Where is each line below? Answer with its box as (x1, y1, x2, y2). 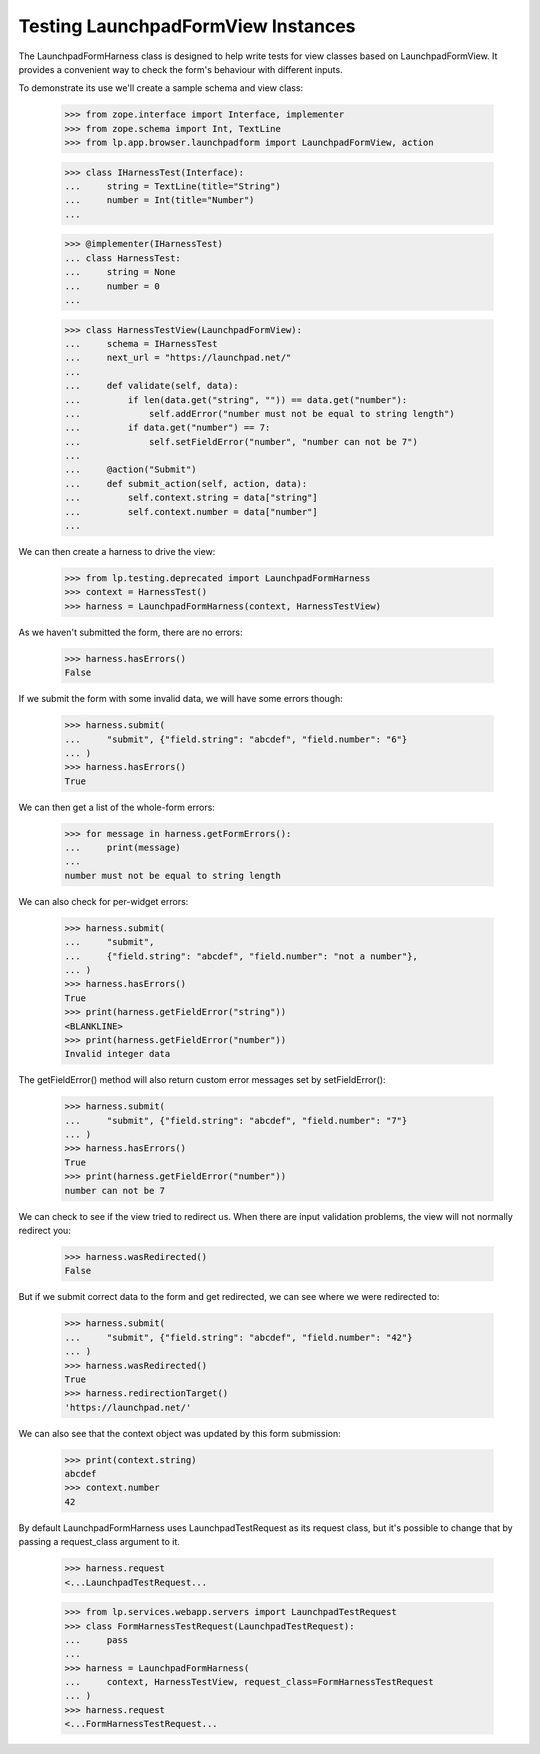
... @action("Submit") (64, 464, 197, 475)
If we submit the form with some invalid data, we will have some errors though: (18, 693, 344, 705)
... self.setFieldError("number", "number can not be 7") (64, 436, 419, 447)
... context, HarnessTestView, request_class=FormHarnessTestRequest (64, 1676, 434, 1688)
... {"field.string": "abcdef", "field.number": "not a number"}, (64, 950, 419, 962)
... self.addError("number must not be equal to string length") (64, 408, 455, 419)
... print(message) (64, 842, 182, 854)
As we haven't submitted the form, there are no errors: (18, 626, 243, 638)
